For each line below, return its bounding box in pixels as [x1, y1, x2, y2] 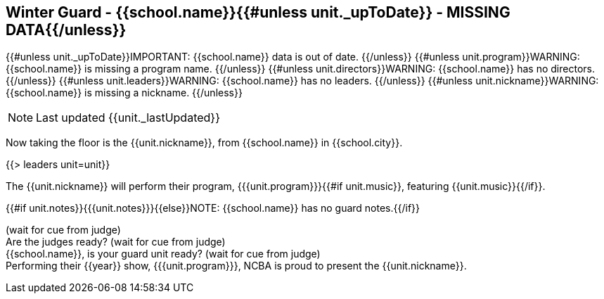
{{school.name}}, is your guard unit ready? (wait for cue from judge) [6, 248, 321, 260]
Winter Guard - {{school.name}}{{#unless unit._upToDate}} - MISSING [6, 4, 510, 21]
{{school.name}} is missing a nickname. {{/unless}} [6, 87, 243, 99]
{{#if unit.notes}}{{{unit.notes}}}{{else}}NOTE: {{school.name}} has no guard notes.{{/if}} [6, 202, 420, 215]
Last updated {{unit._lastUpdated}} [36, 110, 220, 125]
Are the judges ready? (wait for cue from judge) [6, 236, 226, 248]
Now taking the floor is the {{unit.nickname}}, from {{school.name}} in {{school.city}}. [6, 136, 403, 149]
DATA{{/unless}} [6, 21, 127, 39]
